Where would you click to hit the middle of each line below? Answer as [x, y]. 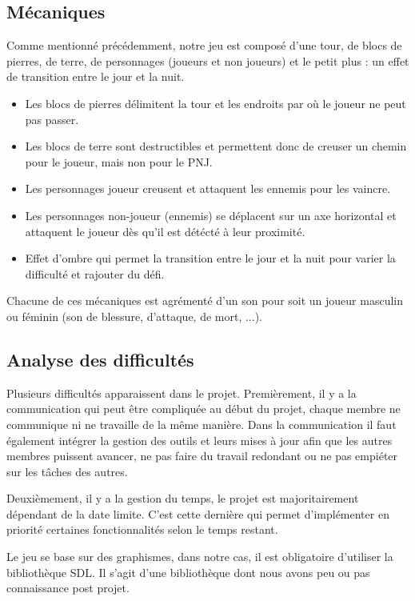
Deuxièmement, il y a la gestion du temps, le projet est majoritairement [183, 498]
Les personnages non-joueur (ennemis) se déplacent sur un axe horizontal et [211, 215]
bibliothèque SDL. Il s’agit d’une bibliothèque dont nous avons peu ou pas [188, 572]
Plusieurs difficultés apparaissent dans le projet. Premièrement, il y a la [182, 393]
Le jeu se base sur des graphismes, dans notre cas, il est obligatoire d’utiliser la [200, 557]
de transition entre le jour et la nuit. [96, 76]
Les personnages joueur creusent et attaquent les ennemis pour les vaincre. [208, 188]
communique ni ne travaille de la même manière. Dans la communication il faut [202, 424]
